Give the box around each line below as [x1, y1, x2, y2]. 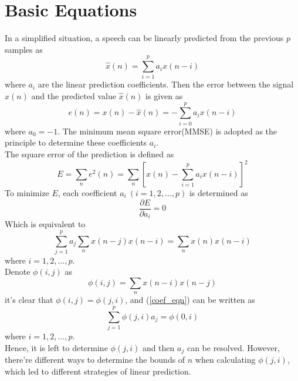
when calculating [195, 353, 256, 366]
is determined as [189, 187, 248, 199]
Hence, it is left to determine [5, 341, 108, 353]
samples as [5, 43, 43, 55]
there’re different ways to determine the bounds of [5, 353, 185, 366]
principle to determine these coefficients [5, 136, 147, 149]
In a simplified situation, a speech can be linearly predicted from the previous [5, 32, 284, 44]
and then [142, 341, 175, 353]
